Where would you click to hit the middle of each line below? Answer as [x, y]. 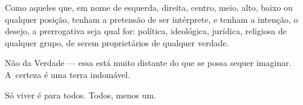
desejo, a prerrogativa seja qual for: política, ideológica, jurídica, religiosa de [146, 31]
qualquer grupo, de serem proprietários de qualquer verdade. [117, 42]
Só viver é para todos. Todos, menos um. [80, 94]
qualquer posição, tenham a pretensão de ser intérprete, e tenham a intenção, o [151, 19]
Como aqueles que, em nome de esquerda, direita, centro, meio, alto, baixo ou [149, 7]
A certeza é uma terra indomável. [67, 74]
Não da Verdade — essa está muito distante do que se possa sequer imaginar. [148, 63]
